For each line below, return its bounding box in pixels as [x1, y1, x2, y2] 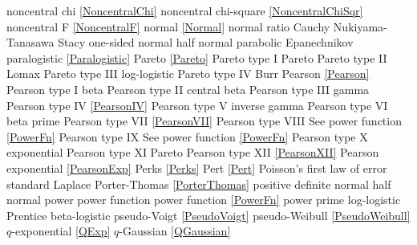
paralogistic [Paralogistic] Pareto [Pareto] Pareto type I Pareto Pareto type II [6, 49, 387, 66]
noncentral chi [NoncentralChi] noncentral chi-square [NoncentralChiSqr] [6, 2, 363, 18]
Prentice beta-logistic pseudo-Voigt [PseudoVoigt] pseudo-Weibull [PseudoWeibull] [6, 206, 411, 223]
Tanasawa [6, 34, 55, 51]
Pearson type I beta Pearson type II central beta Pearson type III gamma [6, 80, 370, 97]
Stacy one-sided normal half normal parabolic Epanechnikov [58, 34, 354, 51]
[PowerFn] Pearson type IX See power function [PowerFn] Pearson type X [6, 128, 368, 145]
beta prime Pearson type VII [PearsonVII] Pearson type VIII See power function [6, 112, 402, 129]
